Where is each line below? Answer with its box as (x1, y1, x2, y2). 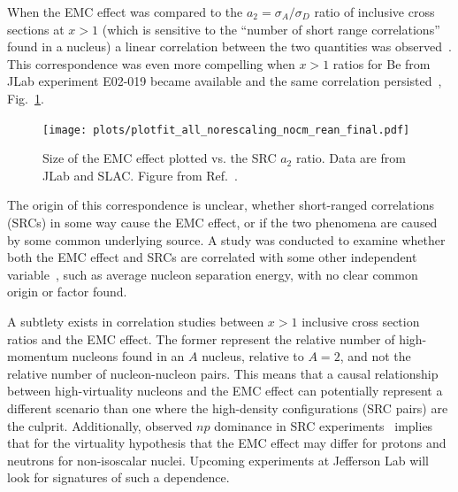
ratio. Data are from (295, 149, 406, 167)
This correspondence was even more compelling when (7, 54, 295, 73)
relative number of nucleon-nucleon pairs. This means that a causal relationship (7, 364, 439, 382)
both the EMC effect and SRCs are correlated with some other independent (7, 248, 417, 266)
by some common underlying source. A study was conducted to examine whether (7, 230, 446, 249)
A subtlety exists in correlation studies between (7, 311, 264, 330)
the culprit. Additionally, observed (7, 416, 193, 434)
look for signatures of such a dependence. (7, 468, 230, 487)
